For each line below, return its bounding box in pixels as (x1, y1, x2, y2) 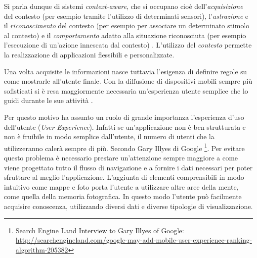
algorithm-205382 (15, 244, 68, 255)
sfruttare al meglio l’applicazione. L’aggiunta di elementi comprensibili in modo (4, 172, 244, 182)
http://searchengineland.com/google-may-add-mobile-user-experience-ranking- (15, 235, 252, 245)
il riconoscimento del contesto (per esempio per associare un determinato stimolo (4, 20, 250, 31)
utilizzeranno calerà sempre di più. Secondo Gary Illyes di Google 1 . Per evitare (4, 141, 245, 153)
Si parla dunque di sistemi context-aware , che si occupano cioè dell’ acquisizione (4, 1, 243, 11)
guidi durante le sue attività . (4, 95, 93, 105)
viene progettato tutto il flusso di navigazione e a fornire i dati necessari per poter (4, 162, 253, 172)
